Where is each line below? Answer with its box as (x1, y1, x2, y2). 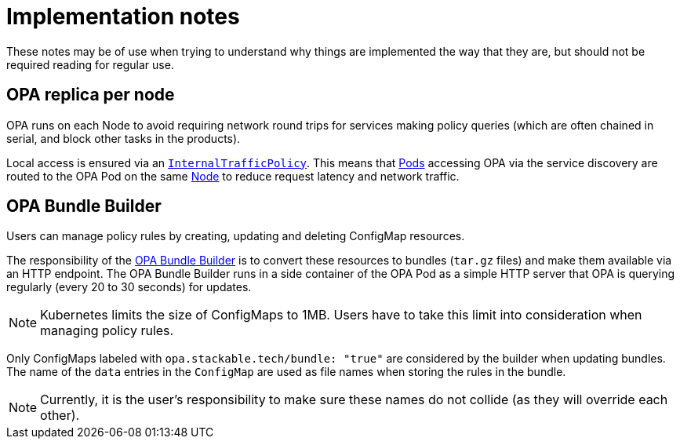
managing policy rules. (40, 323, 174, 339)
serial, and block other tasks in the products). (6, 131, 241, 145)
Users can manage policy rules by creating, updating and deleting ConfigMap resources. (6, 229, 465, 243)
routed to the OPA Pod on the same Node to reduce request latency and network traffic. (6, 169, 460, 183)
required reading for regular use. (6, 57, 174, 71)
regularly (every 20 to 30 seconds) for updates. (6, 280, 252, 294)
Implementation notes (6, 3, 240, 30)
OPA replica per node (6, 85, 175, 105)
